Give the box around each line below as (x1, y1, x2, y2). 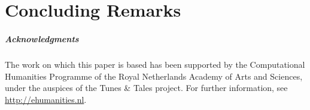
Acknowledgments (5, 32, 79, 45)
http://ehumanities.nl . (5, 93, 87, 105)
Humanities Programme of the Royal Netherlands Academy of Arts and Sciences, (5, 70, 303, 82)
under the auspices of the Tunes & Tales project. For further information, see (5, 81, 288, 94)
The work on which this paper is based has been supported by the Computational (5, 58, 305, 70)
